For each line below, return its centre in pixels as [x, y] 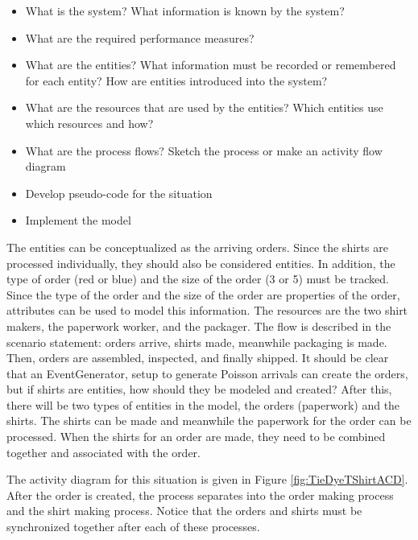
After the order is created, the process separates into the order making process [200, 495]
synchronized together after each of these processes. [133, 527]
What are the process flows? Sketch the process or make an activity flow [204, 150]
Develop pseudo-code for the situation [119, 193]
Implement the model [78, 220]
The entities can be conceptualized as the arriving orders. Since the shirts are [197, 247]
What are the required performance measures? [140, 37]
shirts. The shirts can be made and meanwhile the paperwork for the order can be [209, 420]
